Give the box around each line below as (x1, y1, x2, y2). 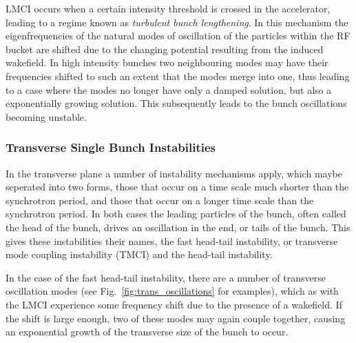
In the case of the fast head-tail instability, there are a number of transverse (6, 270, 326, 284)
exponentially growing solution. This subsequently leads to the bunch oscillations (6, 96, 347, 110)
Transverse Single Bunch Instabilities (6, 139, 216, 156)
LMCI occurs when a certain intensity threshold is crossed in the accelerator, (6, 1, 331, 15)
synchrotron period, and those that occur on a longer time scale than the (6, 193, 314, 207)
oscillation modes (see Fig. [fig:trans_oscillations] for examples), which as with (6, 284, 339, 298)
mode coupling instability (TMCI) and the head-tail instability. (6, 247, 273, 262)
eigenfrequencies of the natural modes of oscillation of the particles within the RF (6, 28, 350, 43)
